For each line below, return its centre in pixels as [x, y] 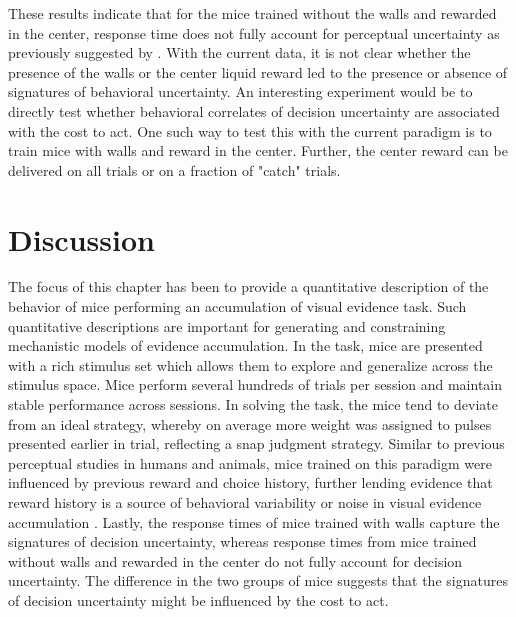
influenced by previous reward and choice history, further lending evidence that [250, 482]
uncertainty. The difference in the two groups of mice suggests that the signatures [258, 580]
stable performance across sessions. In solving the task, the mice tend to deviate [253, 404]
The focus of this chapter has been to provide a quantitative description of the [248, 286]
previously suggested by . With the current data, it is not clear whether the [239, 52]
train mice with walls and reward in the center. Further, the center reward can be [258, 150]
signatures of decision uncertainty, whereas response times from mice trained [242, 541]
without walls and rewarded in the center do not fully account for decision [235, 560]
